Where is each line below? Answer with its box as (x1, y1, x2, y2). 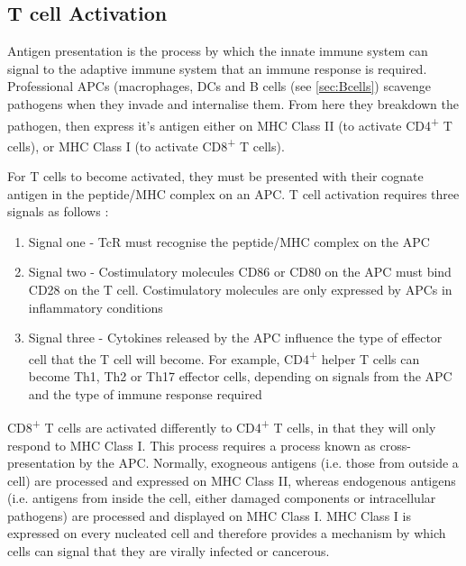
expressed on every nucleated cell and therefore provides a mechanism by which (7, 524, 446, 543)
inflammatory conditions (28, 297, 163, 316)
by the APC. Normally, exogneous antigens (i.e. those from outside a (78, 453, 459, 472)
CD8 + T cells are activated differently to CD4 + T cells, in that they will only (7, 415, 436, 436)
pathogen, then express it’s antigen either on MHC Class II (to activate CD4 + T (7, 113, 452, 134)
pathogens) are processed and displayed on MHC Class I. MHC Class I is (7, 506, 411, 525)
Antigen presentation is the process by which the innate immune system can (7, 41, 428, 60)
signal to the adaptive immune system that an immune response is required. (7, 59, 427, 78)
